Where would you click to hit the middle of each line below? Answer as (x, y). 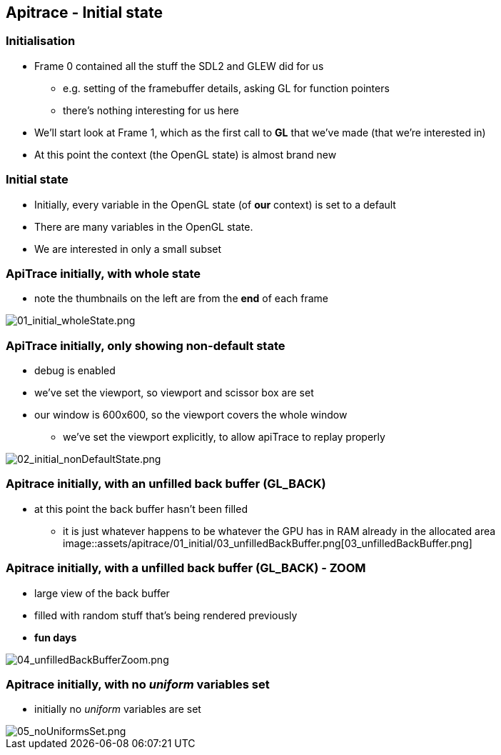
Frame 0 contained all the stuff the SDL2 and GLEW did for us (179, 66)
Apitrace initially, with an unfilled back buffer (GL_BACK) (166, 484)
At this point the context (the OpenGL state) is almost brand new (186, 154)
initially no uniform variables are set (118, 709)
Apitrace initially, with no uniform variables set (138, 684)
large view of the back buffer (102, 593)
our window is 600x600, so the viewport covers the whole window (191, 415)
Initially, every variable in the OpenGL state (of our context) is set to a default (215, 204)
